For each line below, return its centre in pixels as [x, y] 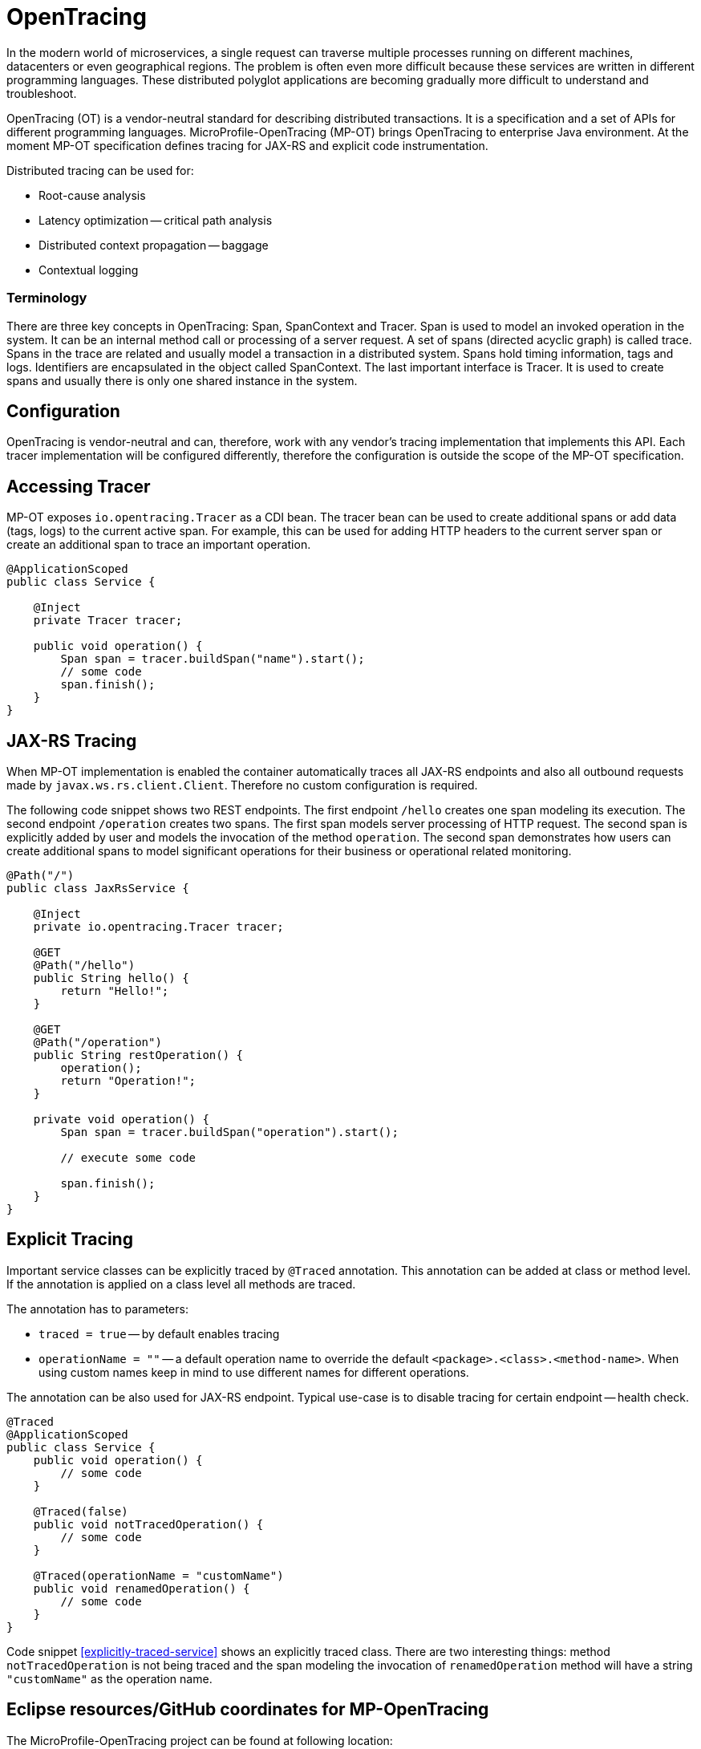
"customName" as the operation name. [109, 1678]
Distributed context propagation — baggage [154, 245]
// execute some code [128, 1158]
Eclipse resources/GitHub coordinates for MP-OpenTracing [248, 1710]
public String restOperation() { [138, 1055]
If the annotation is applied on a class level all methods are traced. [181, 1284]
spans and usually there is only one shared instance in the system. [182, 380]
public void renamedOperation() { [142, 1588]
